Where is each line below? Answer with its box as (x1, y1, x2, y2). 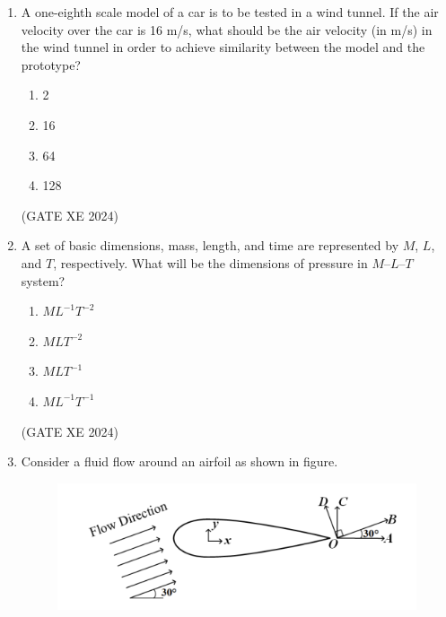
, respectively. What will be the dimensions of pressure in (53, 253, 368, 272)
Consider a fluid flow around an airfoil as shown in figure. (21, 452, 338, 471)
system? (21, 271, 66, 290)
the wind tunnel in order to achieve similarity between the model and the (21, 38, 425, 56)
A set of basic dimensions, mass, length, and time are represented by (21, 236, 399, 255)
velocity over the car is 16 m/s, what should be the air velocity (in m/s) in (21, 20, 433, 39)
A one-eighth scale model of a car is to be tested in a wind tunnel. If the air (21, 3, 439, 21)
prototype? (21, 55, 81, 74)
